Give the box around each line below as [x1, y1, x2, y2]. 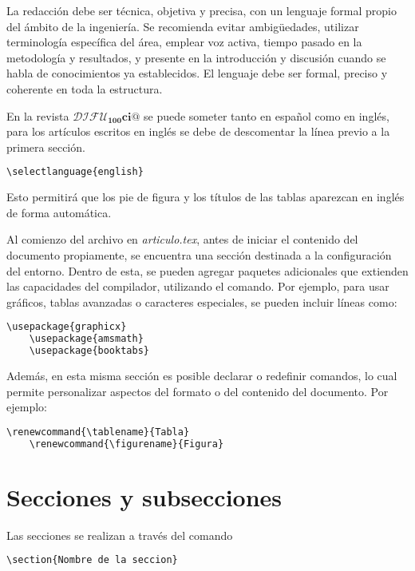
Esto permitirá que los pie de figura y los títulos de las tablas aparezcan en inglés [6, 188, 405, 205]
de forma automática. [6, 204, 112, 220]
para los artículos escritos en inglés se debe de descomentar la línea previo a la [6, 123, 390, 140]
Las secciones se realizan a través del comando [6, 526, 233, 543]
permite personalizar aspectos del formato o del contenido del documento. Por [6, 383, 389, 399]
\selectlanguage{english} [6, 166, 144, 178]
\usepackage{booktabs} [29, 345, 149, 357]
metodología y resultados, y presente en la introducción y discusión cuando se [6, 49, 386, 65]
